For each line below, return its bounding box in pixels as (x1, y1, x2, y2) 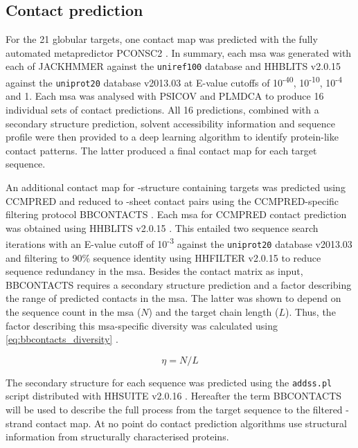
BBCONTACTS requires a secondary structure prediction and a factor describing (6, 277, 352, 292)
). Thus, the (285, 304, 336, 319)
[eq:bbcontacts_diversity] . (6, 332, 118, 346)
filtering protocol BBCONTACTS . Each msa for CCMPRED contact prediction (6, 207, 347, 222)
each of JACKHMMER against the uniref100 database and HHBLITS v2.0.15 (6, 59, 341, 73)
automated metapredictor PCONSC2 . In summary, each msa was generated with (6, 45, 352, 60)
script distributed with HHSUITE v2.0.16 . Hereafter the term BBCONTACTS (6, 388, 342, 403)
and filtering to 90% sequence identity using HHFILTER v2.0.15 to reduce (6, 250, 321, 265)
